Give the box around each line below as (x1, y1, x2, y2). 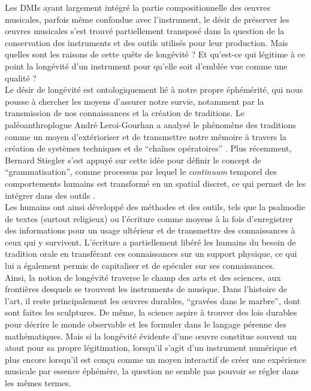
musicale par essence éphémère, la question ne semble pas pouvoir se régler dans (5, 365, 299, 377)
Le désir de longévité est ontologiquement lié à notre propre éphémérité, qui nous (5, 83, 303, 96)
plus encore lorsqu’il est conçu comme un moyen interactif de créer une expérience (5, 353, 306, 365)
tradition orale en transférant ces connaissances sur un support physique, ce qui (5, 247, 297, 260)
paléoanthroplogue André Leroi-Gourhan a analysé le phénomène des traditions (5, 118, 296, 131)
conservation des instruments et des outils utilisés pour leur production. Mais (5, 36, 288, 49)
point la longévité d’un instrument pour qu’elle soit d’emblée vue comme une (5, 59, 288, 72)
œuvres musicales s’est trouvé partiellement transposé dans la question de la (5, 25, 285, 37)
